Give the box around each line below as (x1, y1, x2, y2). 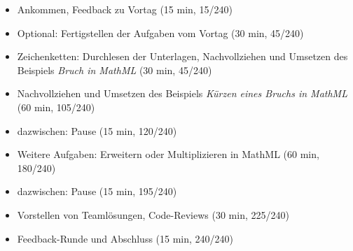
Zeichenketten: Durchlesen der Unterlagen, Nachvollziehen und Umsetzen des (17, 49, 348, 64)
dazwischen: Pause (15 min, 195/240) (17, 184, 177, 199)
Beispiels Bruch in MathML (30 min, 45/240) (17, 62, 212, 77)
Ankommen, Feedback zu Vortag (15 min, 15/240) (17, 2, 233, 16)
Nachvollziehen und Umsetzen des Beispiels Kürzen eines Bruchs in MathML (17, 86, 347, 101)
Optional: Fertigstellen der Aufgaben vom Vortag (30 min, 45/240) (17, 25, 304, 40)
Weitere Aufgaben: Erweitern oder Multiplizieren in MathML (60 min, (17, 147, 319, 162)
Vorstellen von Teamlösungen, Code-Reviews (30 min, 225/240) (17, 207, 289, 222)
